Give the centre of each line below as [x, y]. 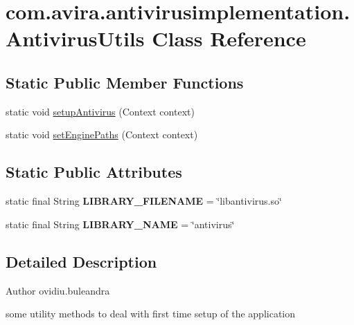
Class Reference [229, 38]
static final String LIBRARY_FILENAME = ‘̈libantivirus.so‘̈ [144, 201]
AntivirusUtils [75, 38]
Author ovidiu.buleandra [58, 290]
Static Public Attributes [94, 172]
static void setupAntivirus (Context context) [100, 111]
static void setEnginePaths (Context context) [102, 134]
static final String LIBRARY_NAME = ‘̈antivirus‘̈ [120, 224]
